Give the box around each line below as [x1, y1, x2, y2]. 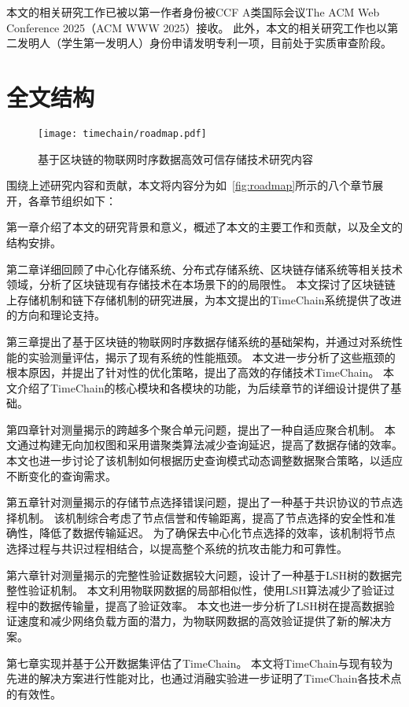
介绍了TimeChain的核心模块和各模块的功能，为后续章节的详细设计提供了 [17, 379, 391, 396]
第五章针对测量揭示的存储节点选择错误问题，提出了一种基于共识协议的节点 [6, 494, 392, 510]
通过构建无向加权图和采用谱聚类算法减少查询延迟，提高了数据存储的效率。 [17, 436, 403, 453]
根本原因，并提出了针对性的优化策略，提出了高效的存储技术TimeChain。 [6, 364, 380, 381]
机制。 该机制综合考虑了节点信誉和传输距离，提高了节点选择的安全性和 [17, 509, 385, 525]
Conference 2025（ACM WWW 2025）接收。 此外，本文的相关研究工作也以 [6, 19, 388, 35]
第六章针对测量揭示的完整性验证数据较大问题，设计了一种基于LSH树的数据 [6, 566, 392, 583]
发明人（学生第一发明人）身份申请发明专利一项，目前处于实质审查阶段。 [17, 35, 392, 51]
